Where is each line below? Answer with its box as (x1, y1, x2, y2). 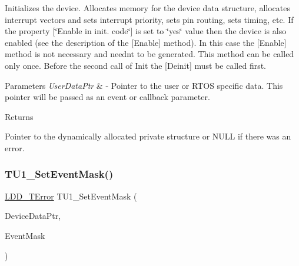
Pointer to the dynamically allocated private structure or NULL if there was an (5, 130, 291, 142)
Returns (5, 110, 34, 122)
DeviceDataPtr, (5, 210, 61, 222)
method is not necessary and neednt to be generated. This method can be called (5, 48, 294, 60)
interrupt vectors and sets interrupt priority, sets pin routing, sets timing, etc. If (5, 13, 294, 25)
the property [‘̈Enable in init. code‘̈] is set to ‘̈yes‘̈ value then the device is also (5, 25, 287, 37)
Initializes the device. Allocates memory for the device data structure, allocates (5, 2, 290, 14)
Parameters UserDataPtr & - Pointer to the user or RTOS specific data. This (5, 79, 283, 91)
